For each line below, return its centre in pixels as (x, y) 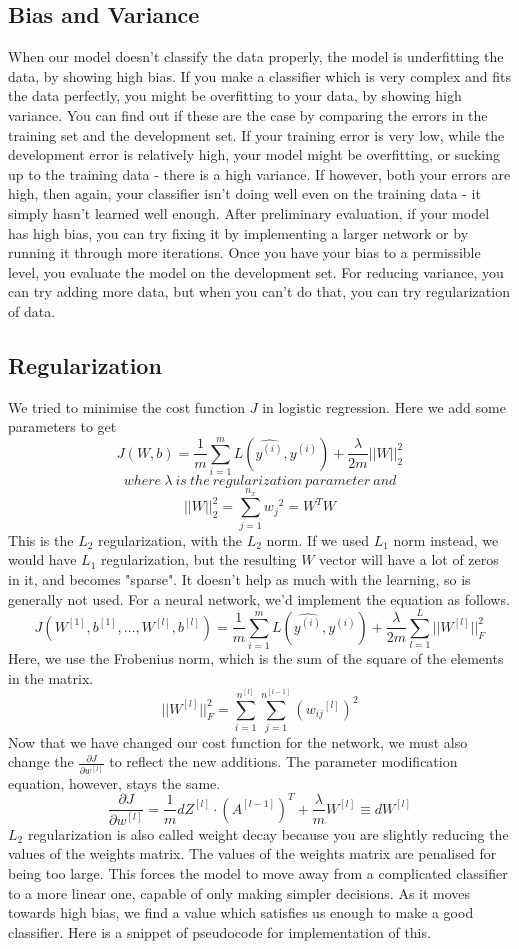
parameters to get (62, 426)
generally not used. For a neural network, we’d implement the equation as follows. (259, 598)
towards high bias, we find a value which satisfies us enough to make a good (241, 912)
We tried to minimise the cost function (127, 406)
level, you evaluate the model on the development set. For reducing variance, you (256, 271)
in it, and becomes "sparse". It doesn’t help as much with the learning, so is (239, 578)
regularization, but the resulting (199, 559)
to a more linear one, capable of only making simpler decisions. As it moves (239, 892)
